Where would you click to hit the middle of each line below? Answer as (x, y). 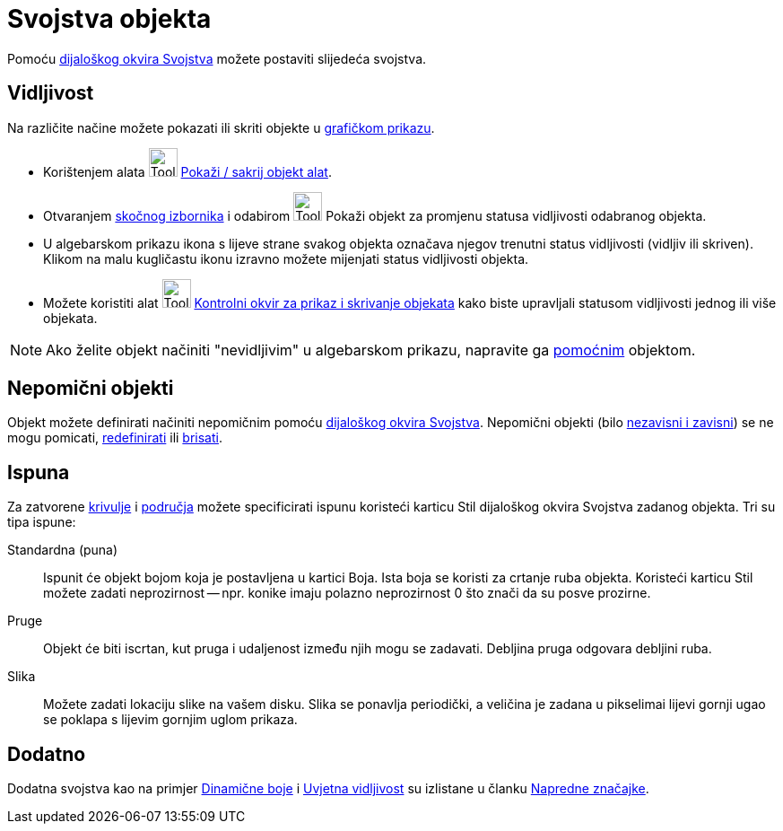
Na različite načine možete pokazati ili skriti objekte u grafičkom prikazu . (221, 127)
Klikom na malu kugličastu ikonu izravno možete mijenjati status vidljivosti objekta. (286, 258)
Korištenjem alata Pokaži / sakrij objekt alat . (187, 171)
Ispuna (39, 472)
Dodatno (47, 754)
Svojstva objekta (109, 19)
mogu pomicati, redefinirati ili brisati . (115, 438)
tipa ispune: (42, 522)
